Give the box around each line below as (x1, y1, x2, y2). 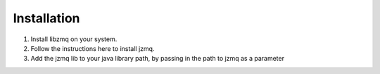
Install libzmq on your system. (30, 35, 118, 43)
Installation (13, 10, 80, 26)
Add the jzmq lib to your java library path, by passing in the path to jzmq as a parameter (30, 54, 285, 63)
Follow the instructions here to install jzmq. (30, 44, 155, 52)
